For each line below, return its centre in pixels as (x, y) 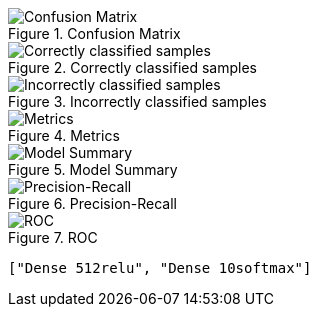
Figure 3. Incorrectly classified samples (137, 101)
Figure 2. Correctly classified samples (133, 67)
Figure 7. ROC (53, 237)
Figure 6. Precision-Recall (92, 203)
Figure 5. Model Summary (93, 169)
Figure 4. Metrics (64, 135)
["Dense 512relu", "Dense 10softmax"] (160, 268)
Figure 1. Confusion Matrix (94, 33)
